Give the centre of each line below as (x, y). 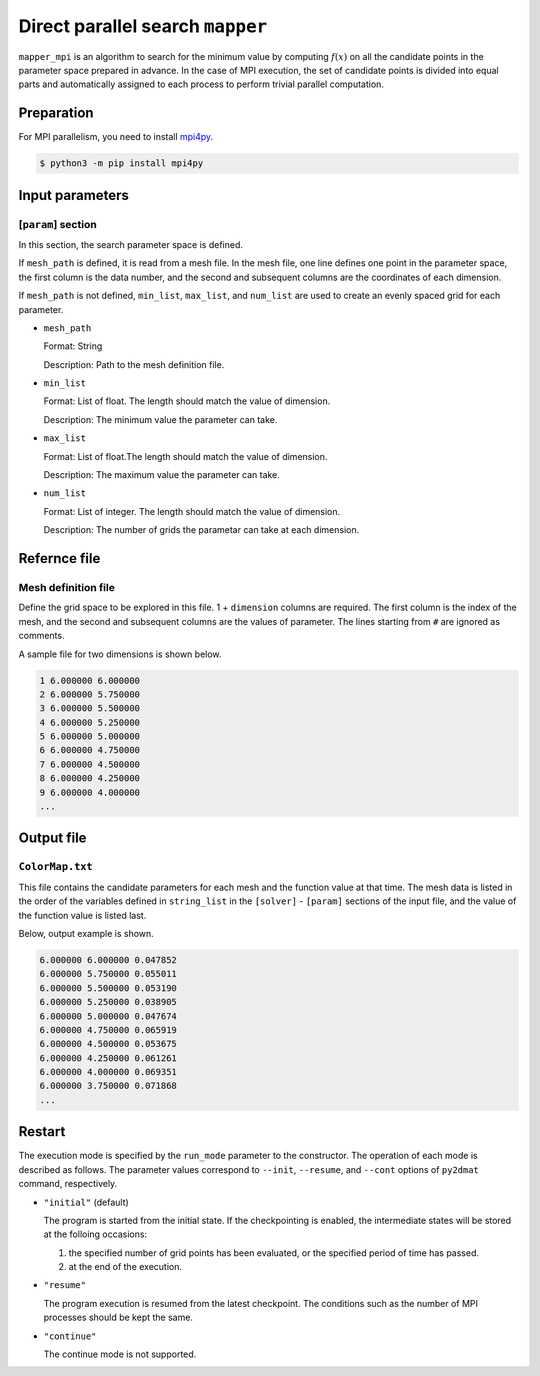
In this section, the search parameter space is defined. (131, 244)
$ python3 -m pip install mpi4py (121, 163)
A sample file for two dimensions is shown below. (120, 654)
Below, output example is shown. (86, 933)
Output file (52, 838)
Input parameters (74, 195)
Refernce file (59, 558)
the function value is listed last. (82, 915)
